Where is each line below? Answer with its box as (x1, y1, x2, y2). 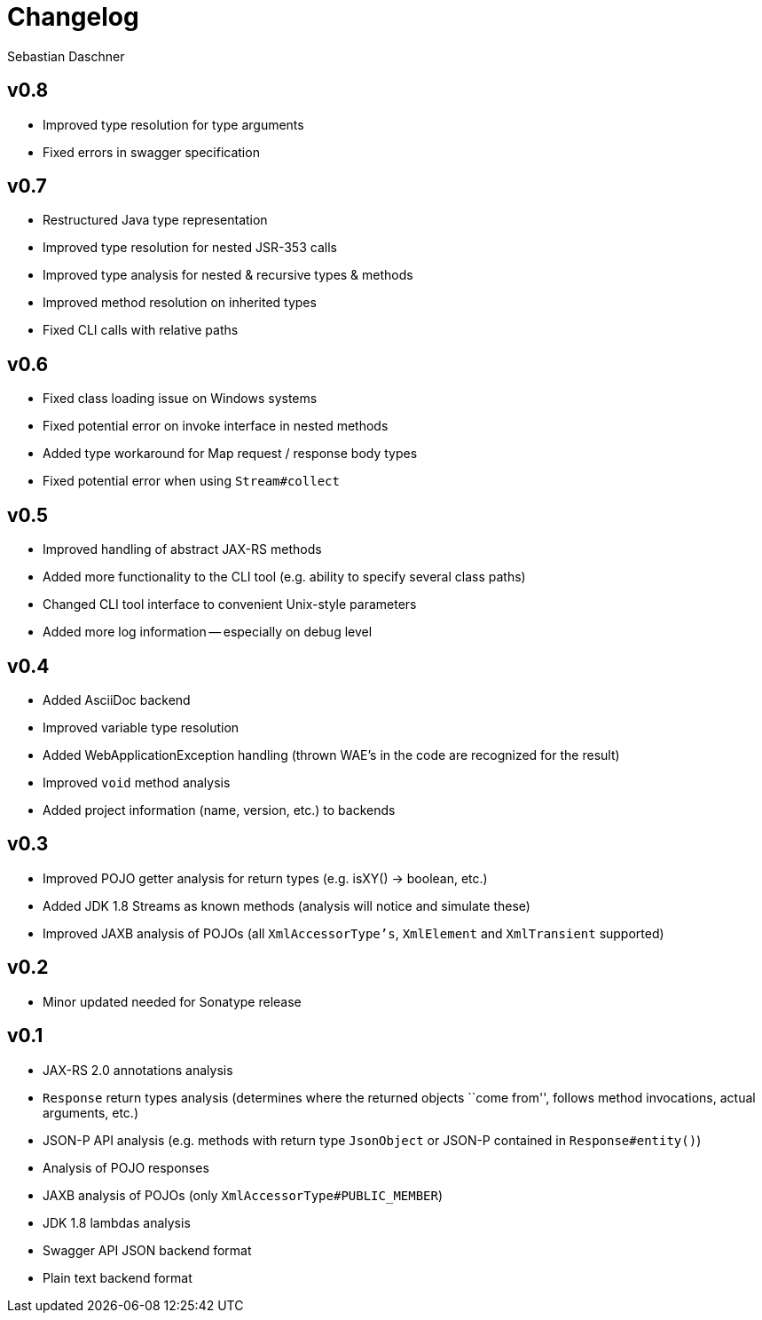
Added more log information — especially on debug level (43, 624, 373, 640)
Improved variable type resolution (43, 719, 240, 735)
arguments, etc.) (43, 1104, 139, 1120)
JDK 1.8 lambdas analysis (43, 1214, 191, 1230)
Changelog (7, 2, 139, 32)
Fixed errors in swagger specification (43, 144, 260, 160)
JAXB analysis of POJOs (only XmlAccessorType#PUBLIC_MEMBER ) (43, 1187, 444, 1203)
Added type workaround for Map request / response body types (43, 446, 418, 462)
